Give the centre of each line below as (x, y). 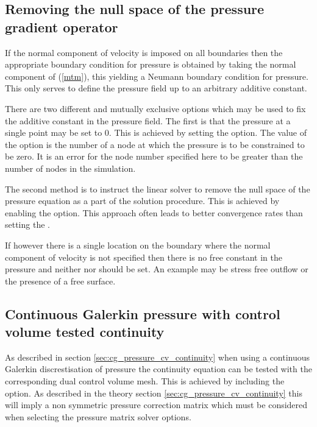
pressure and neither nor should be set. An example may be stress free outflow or (157, 269)
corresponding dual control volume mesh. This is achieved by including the (145, 381)
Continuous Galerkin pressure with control (143, 313)
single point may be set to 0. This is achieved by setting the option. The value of (156, 132)
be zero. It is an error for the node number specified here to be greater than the (154, 156)
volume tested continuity (85, 332)
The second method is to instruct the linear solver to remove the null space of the (158, 189)
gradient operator (62, 26)
